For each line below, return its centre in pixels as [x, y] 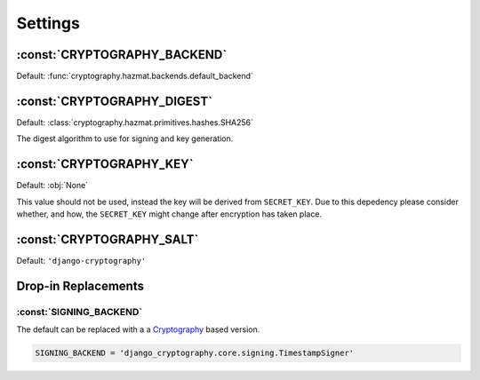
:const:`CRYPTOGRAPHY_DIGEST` [115, 101]
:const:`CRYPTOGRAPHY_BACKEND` [122, 55]
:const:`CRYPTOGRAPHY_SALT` [108, 239]
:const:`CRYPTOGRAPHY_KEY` [105, 164]
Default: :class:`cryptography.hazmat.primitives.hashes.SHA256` [135, 122]
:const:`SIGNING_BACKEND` [80, 312]
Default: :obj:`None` [52, 186]
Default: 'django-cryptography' [81, 260]
